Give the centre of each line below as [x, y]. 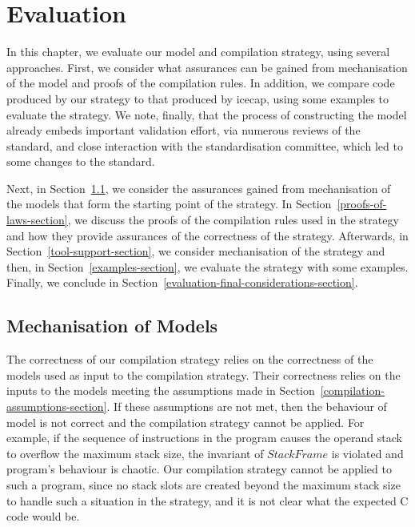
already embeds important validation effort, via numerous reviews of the [184, 130]
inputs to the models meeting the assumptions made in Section [161, 390]
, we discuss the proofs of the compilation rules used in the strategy [233, 220]
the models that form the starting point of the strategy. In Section [169, 204]
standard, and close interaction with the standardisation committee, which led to [205, 145]
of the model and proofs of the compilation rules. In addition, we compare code [201, 83]
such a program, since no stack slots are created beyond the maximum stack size [204, 484]
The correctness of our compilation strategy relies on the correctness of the [190, 359]
